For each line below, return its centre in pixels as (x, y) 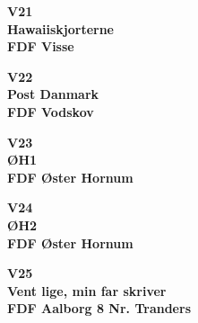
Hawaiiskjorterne (60, 28)
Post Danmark (53, 94)
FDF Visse (41, 46)
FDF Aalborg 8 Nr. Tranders (99, 308)
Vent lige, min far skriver (87, 290)
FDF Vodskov (51, 111)
